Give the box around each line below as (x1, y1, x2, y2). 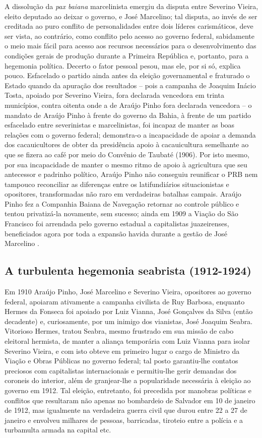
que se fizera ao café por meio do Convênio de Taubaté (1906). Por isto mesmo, (5, 149, 249, 159)
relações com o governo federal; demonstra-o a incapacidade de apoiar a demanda (5, 129, 256, 140)
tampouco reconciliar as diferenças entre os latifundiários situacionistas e (5, 178, 229, 189)
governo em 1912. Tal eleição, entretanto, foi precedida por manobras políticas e (5, 385, 251, 395)
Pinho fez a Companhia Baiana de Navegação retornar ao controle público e (5, 198, 239, 209)
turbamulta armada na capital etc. (5, 424, 111, 435)
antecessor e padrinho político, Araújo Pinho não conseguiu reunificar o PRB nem (5, 169, 258, 179)
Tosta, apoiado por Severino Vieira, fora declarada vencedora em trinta (5, 90, 224, 100)
